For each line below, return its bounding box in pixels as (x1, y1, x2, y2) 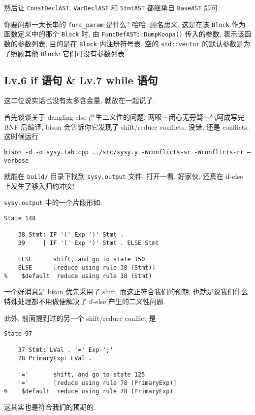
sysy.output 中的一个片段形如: (4, 197, 102, 207)
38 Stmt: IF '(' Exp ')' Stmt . (18, 231, 124, 239)
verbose (4, 157, 29, 164)
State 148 (4, 215, 36, 222)
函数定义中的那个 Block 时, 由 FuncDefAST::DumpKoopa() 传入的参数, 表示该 (4, 29, 245, 39)
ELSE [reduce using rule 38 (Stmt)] (18, 264, 156, 272)
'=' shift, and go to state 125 (18, 371, 145, 379)
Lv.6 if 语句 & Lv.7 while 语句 (4, 72, 158, 87)
